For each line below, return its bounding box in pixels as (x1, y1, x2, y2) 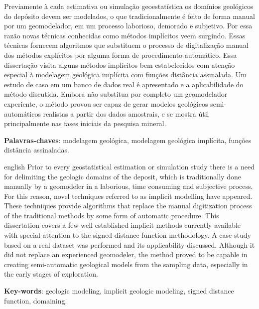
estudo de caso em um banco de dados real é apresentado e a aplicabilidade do (4, 79, 244, 89)
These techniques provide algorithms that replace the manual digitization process (4, 200, 252, 211)
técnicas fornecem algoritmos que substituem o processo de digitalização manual (4, 40, 249, 50)
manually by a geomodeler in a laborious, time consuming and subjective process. (4, 181, 253, 191)
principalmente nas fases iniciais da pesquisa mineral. (4, 118, 166, 129)
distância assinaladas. (4, 145, 69, 155)
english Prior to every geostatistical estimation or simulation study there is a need (4, 161, 255, 171)
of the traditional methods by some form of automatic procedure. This (4, 210, 219, 220)
